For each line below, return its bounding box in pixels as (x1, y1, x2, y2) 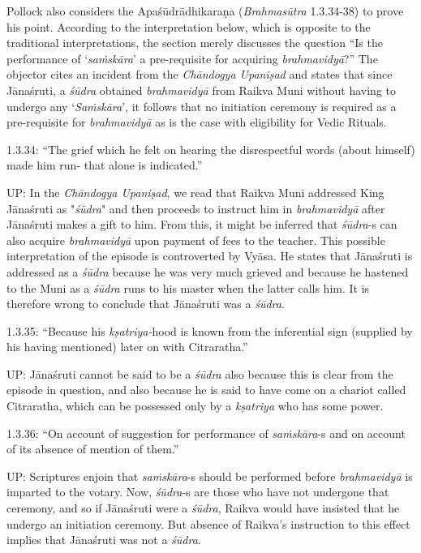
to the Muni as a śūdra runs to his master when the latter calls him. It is (6, 279, 370, 296)
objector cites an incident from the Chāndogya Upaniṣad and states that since (6, 66, 393, 83)
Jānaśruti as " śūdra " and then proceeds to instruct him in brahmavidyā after (6, 199, 385, 216)
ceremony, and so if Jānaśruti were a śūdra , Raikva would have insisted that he (6, 499, 400, 517)
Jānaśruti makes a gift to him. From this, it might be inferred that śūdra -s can (6, 216, 397, 233)
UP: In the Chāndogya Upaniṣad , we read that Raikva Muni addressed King (6, 183, 384, 200)
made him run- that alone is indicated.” (6, 156, 203, 174)
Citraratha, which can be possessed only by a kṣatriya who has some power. (6, 397, 384, 414)
